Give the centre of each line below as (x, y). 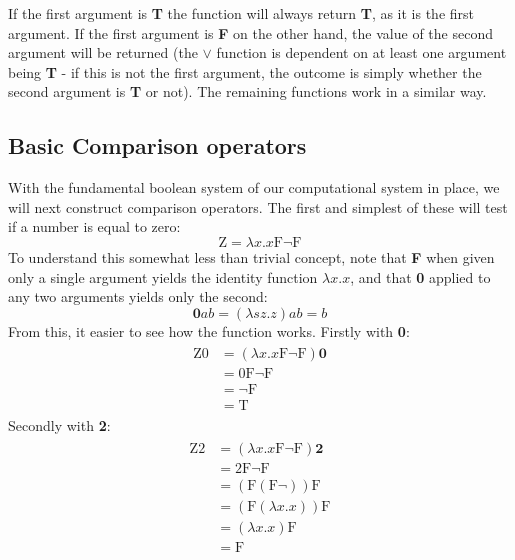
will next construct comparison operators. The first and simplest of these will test (258, 206)
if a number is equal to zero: (94, 226)
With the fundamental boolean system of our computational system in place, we (254, 187)
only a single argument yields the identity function (163, 276)
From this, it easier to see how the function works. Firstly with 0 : (209, 330)
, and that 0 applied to (420, 276)
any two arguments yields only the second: (138, 296)
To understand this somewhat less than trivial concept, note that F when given (251, 256)
